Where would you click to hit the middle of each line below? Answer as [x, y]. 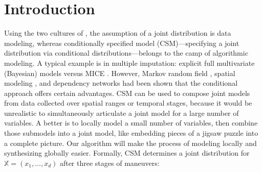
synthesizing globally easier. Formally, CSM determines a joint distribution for [127, 153]
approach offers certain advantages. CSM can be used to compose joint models [127, 93]
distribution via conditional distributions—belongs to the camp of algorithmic [126, 53]
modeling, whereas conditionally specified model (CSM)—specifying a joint [122, 43]
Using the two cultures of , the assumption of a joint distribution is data [118, 33]
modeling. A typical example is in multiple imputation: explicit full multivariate [129, 63]
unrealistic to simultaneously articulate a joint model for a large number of [122, 113]
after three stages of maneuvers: [110, 163]
